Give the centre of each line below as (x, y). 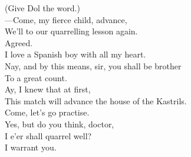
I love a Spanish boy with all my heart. (75, 54)
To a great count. (36, 77)
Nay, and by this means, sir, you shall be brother (93, 65)
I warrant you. (31, 147)
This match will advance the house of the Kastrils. (96, 100)
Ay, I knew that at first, (48, 89)
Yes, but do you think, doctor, (60, 124)
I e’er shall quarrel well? (48, 135)
